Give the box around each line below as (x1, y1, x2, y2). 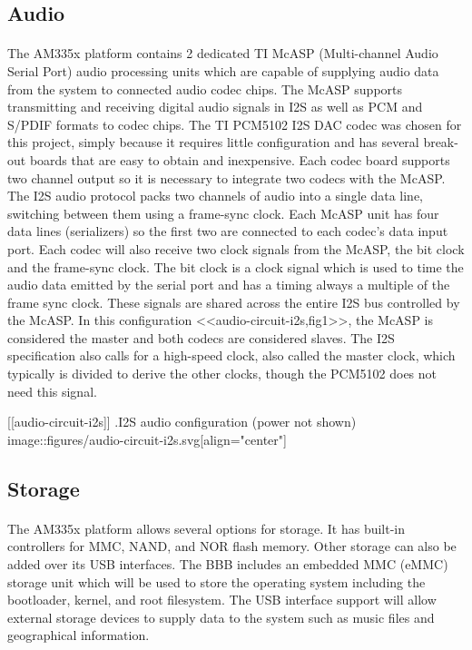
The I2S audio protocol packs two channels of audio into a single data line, (7, 186, 423, 205)
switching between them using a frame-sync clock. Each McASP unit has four (7, 203, 439, 222)
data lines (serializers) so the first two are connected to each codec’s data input (7, 222, 448, 241)
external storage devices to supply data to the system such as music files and (7, 607, 435, 626)
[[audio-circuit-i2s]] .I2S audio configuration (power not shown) (7, 412, 357, 431)
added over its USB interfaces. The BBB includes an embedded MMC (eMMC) (7, 555, 448, 573)
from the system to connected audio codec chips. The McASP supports (7, 79, 403, 98)
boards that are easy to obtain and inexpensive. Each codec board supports (29, 150, 450, 169)
